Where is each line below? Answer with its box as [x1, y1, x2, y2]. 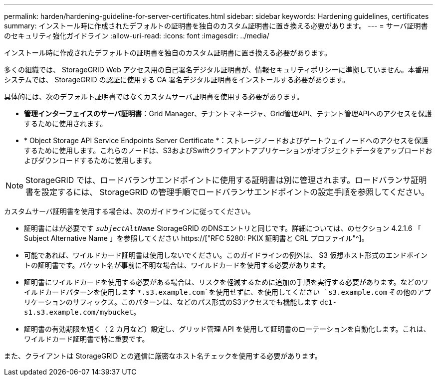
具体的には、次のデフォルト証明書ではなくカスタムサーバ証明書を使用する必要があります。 [4, 92, 304, 101]
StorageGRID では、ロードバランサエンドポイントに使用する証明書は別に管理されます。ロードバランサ [25, 175, 411, 185]
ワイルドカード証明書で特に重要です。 [24, 335, 149, 343]
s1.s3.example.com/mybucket [24, 308, 134, 316]
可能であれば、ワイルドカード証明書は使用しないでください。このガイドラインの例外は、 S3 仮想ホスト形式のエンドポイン [24, 251, 428, 259]
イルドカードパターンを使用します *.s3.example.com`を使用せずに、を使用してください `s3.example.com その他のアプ [24, 288, 432, 296]
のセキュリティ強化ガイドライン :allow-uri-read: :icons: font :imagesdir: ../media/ [4, 31, 269, 40]
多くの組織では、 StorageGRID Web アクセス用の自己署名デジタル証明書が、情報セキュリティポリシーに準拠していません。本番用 [4, 65, 429, 74]
